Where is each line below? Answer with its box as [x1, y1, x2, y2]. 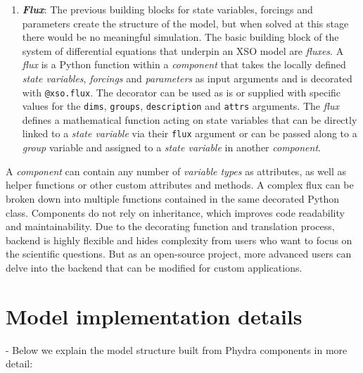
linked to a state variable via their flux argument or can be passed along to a [22, 126, 357, 141]
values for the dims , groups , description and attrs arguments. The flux [22, 99, 339, 113]
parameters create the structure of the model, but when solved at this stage [22, 15, 349, 30]
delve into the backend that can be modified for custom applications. [6, 260, 302, 274]
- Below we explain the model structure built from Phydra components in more [6, 342, 348, 357]
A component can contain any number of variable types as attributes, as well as [6, 163, 347, 178]
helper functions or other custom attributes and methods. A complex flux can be [6, 177, 354, 192]
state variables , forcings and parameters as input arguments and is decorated [22, 70, 352, 85]
